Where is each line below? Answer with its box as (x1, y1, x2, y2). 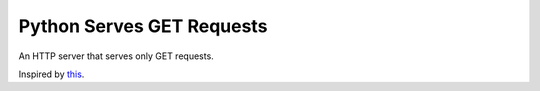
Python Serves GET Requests (18, 15, 268, 37)
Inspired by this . (18, 68, 85, 80)
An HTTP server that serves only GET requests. (18, 50, 214, 62)
